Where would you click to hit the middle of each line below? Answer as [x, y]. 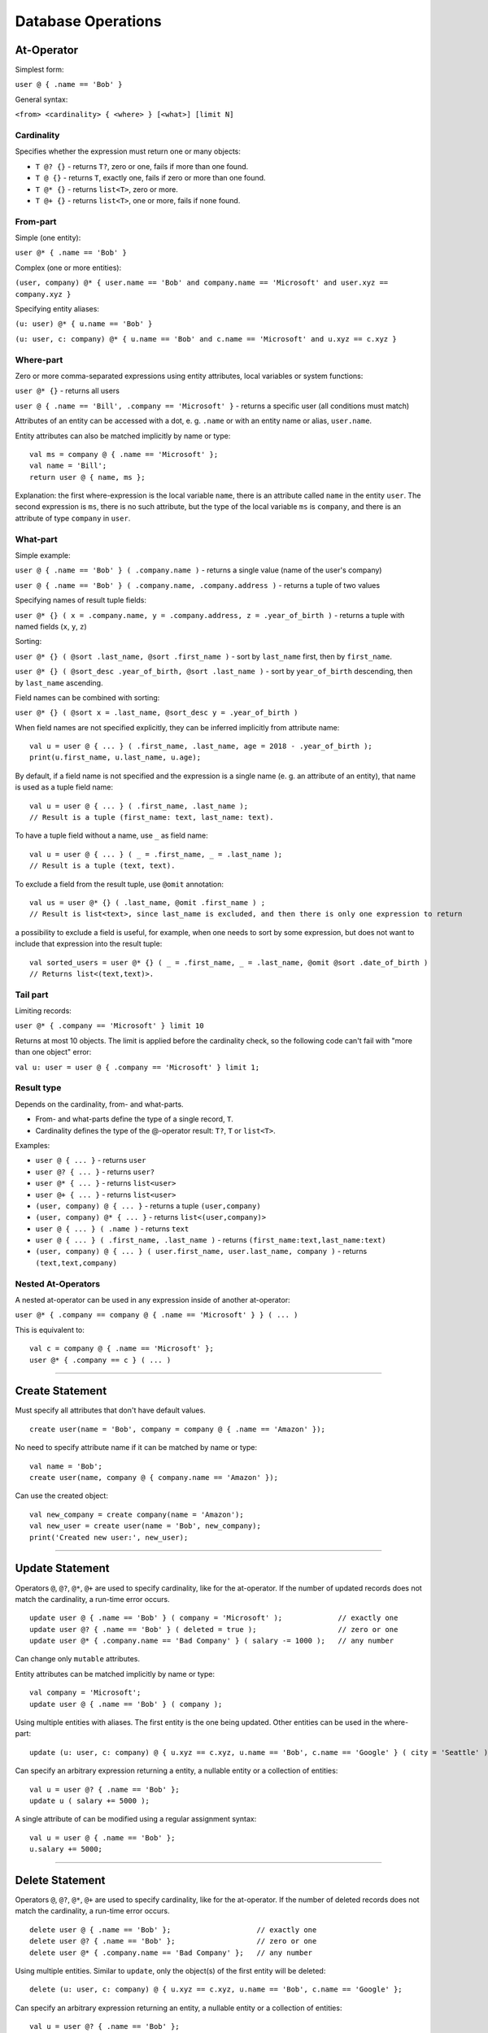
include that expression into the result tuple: [89, 944]
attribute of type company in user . [73, 518]
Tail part [32, 995]
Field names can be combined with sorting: [87, 697]
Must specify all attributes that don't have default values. [111, 1410]
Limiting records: [44, 1011]
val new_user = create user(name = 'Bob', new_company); [146, 1526]
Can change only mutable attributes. [77, 1659]
